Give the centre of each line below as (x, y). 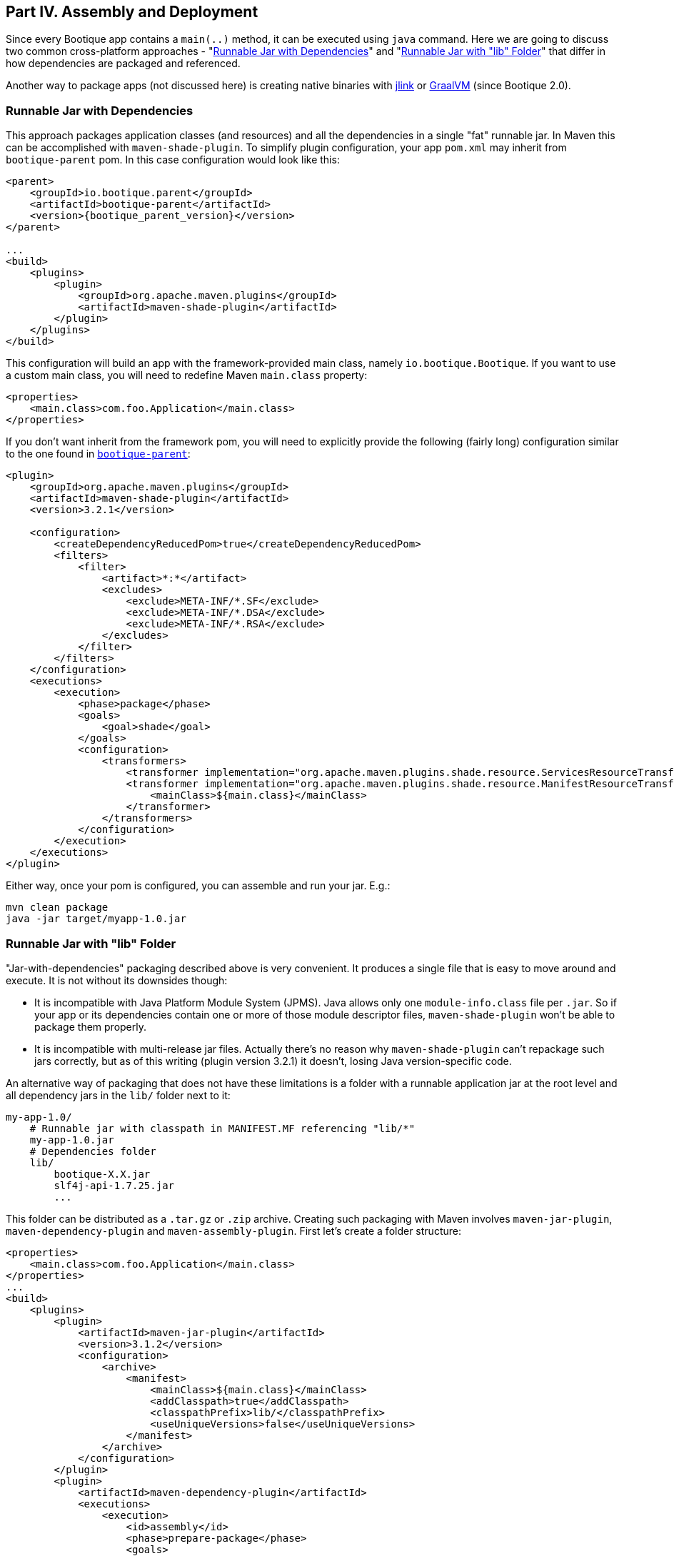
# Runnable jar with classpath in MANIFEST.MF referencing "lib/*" (222, 1128)
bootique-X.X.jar (102, 1174)
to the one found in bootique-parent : (98, 454)
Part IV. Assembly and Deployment (132, 12)
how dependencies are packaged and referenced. (123, 64)
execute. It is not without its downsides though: (117, 980)
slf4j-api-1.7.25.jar (114, 1185)
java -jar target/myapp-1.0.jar (96, 919)
